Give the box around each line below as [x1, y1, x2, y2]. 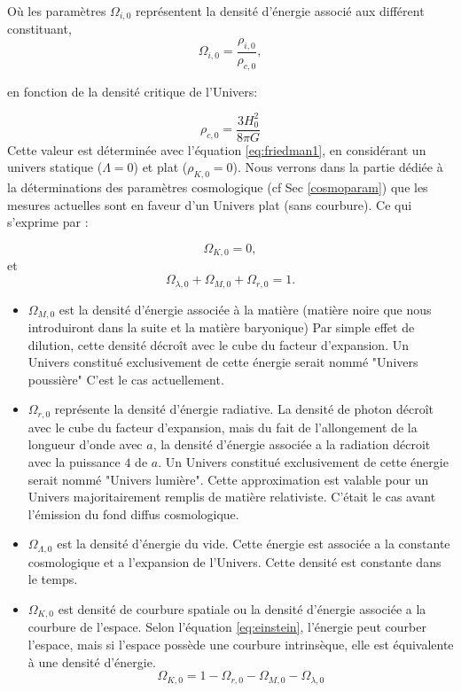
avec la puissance [27, 452, 121, 470]
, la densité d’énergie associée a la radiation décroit [152, 435, 431, 454]
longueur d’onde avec [27, 435, 143, 454]
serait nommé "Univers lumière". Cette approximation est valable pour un [27, 470, 429, 488]
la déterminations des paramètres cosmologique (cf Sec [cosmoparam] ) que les [7, 178, 428, 197]
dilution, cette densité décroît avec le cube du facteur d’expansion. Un [27, 335, 409, 354]
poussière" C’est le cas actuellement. [27, 369, 224, 388]
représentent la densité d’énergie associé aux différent [136, 2, 425, 19]
